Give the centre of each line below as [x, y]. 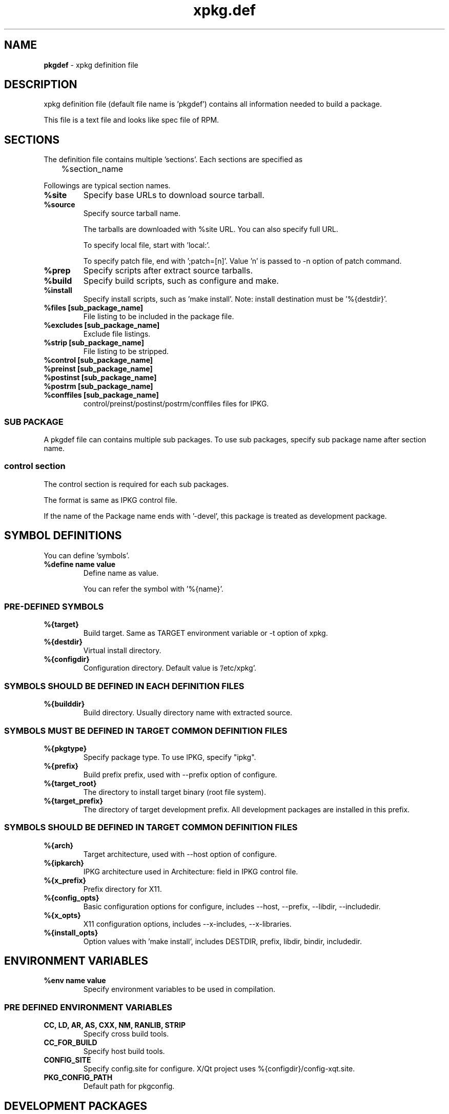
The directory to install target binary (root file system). [175, 792]
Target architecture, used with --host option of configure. [180, 854]
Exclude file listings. [117, 334]
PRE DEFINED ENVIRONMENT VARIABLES [88, 1007]
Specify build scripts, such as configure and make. [181, 281]
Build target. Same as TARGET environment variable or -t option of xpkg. [206, 633]
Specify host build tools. [124, 1051]
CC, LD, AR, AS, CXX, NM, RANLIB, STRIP [115, 1025]
